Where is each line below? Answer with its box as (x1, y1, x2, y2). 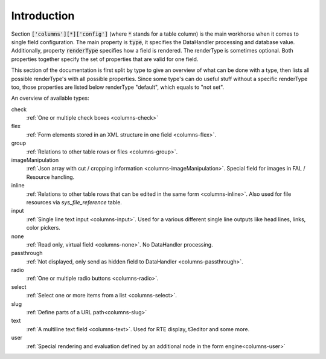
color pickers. (26, 224, 60, 231)
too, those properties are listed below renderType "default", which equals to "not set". (11, 83, 225, 91)
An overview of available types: (11, 94, 90, 102)
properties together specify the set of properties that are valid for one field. (11, 55, 199, 63)
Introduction (11, 9, 75, 22)
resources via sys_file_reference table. (26, 198, 122, 205)
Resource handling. (26, 173, 75, 181)
